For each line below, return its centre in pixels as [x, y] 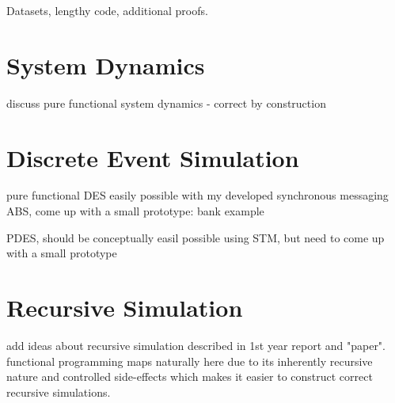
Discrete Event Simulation [153, 157]
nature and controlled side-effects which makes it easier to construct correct [190, 376]
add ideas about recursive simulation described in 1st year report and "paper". [196, 345]
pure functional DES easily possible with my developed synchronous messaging [197, 195]
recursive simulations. [59, 392]
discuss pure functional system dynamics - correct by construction [166, 103]
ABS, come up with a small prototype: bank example [135, 211]
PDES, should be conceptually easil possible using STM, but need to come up [196, 237]
